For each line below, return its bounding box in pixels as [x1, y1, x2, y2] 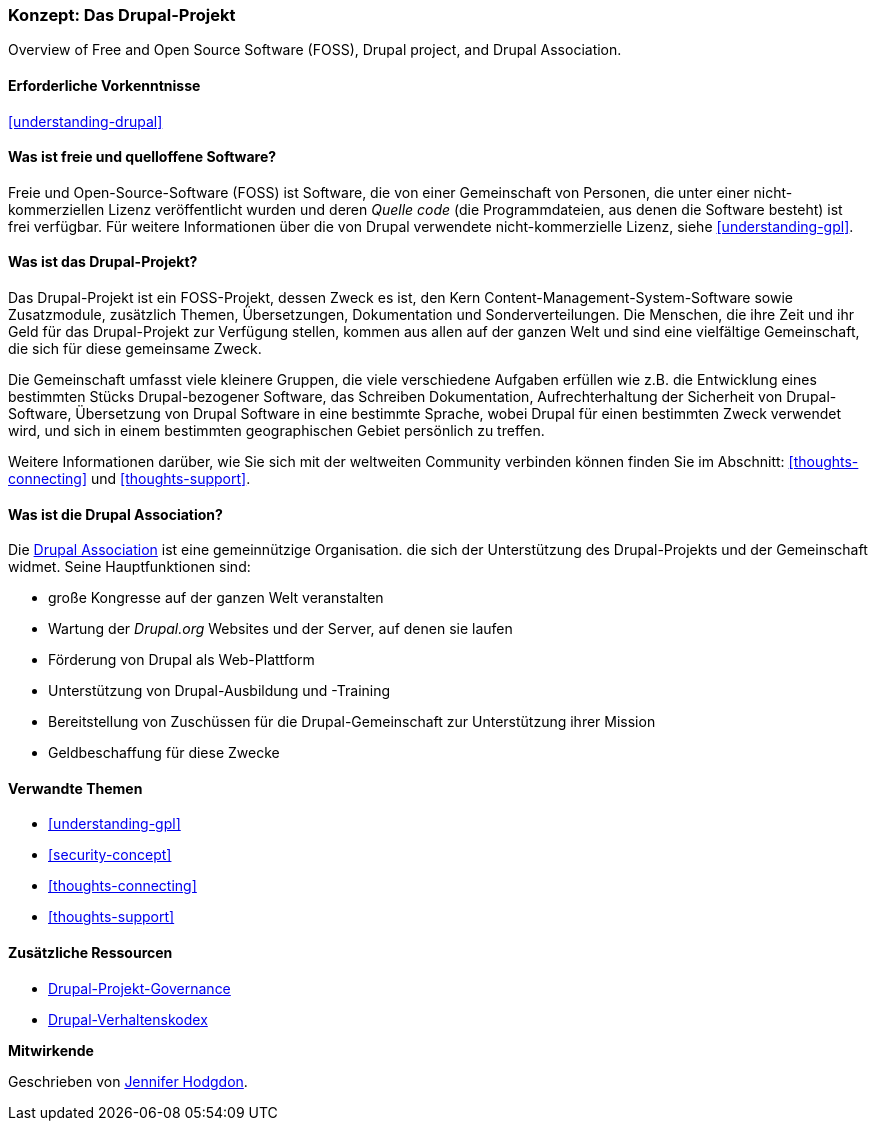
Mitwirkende [8, 1041, 94, 1059]
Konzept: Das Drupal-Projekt [8, 5, 236, 25]
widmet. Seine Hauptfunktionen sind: [8, 558, 251, 576]
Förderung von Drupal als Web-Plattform [48, 651, 315, 669]
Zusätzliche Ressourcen [8, 944, 173, 962]
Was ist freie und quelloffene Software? [8, 148, 277, 166]
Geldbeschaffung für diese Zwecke [48, 744, 280, 762]
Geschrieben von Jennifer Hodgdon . [8, 1072, 248, 1090]
